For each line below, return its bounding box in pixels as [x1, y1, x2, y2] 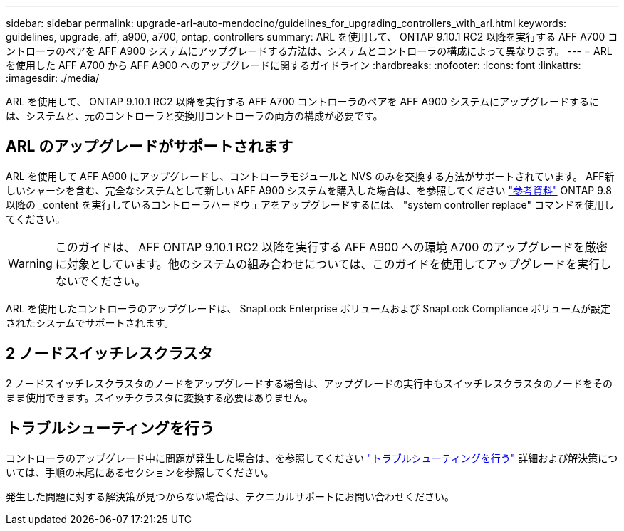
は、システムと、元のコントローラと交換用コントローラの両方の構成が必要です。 [6, 110, 383, 122]
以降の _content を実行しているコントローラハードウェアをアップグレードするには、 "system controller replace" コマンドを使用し [6, 198, 614, 211]
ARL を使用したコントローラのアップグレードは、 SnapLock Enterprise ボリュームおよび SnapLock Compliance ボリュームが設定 [6, 302, 610, 315]
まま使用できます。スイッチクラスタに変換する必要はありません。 [6, 391, 313, 404]
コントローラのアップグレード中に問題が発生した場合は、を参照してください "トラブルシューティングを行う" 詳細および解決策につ [6, 451, 618, 464]
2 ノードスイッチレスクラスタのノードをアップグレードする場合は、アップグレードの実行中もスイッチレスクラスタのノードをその [6, 377, 613, 389]
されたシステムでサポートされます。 [6, 316, 175, 329]
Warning [8, 256, 53, 270]
